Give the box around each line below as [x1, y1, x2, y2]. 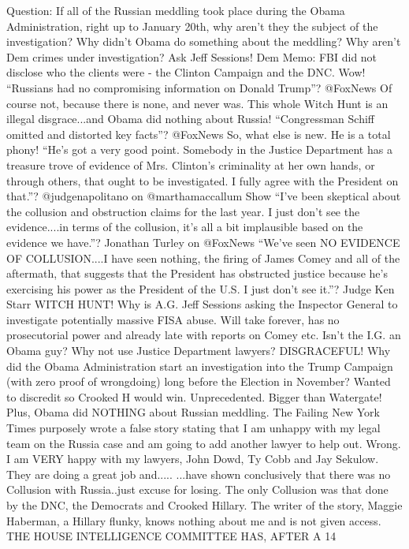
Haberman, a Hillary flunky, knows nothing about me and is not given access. [6, 512, 381, 528]
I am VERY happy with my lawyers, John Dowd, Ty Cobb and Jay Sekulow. [6, 450, 379, 467]
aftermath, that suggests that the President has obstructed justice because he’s [6, 265, 388, 282]
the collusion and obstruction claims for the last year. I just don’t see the [6, 203, 360, 219]
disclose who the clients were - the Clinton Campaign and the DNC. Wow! [6, 64, 366, 80]
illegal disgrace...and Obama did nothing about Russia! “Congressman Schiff [6, 110, 374, 127]
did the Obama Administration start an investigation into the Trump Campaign [6, 357, 393, 374]
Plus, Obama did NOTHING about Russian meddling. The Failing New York [6, 404, 380, 420]
